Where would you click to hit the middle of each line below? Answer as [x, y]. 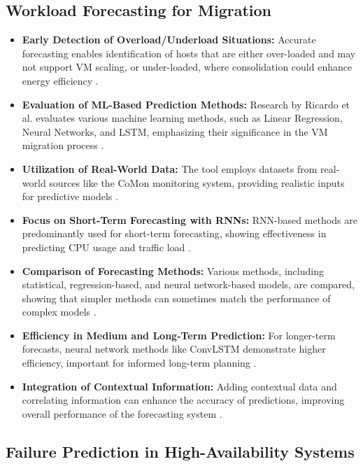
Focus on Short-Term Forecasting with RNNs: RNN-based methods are [190, 219]
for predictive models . [70, 196]
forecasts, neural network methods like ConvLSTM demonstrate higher [174, 349]
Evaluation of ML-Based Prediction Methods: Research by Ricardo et [186, 104]
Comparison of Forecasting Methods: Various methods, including [173, 270]
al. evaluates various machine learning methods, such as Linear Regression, [182, 118]
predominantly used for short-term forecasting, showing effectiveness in [174, 233]
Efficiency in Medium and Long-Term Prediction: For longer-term [179, 335]
